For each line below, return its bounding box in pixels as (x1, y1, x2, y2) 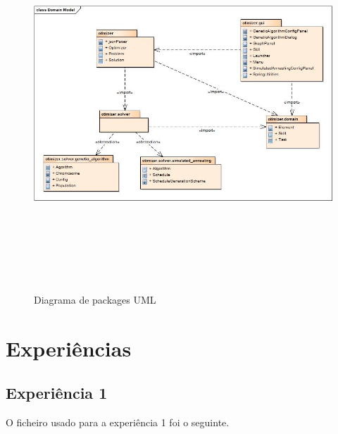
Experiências (6, 333, 132, 362)
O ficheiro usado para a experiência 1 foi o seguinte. (6, 414, 230, 429)
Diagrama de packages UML (34, 292, 156, 306)
